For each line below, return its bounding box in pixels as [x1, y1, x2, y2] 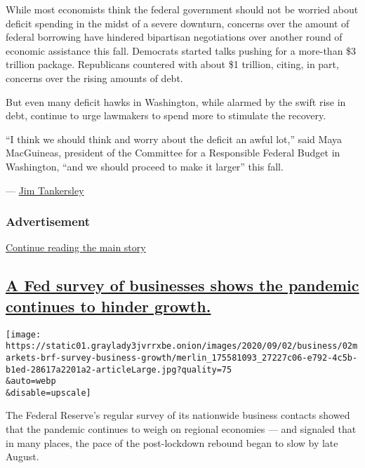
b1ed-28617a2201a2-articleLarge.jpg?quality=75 [6, 364, 232, 375]
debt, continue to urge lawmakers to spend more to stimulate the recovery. [6, 108, 326, 123]
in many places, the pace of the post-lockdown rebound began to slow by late [6, 435, 338, 450]
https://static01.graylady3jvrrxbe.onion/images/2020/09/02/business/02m [6, 341, 358, 352]
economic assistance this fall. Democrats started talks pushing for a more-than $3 [6, 43, 357, 58]
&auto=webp [6, 376, 56, 387]
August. [6, 449, 39, 464]
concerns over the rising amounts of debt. [6, 70, 183, 85]
